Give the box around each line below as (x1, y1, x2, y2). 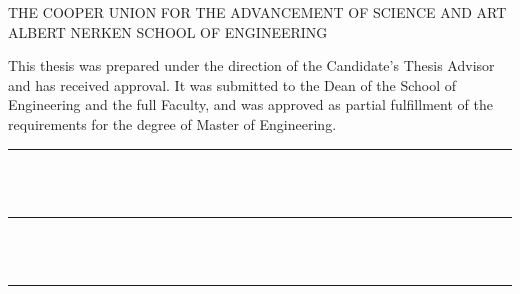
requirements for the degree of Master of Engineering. (8, 113, 337, 134)
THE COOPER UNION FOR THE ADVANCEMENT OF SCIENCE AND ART (8, 2, 507, 22)
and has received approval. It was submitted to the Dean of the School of (8, 74, 457, 95)
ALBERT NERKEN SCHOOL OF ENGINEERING (8, 21, 328, 42)
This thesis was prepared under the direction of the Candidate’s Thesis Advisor (8, 55, 495, 76)
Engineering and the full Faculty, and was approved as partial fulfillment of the (8, 94, 493, 115)
